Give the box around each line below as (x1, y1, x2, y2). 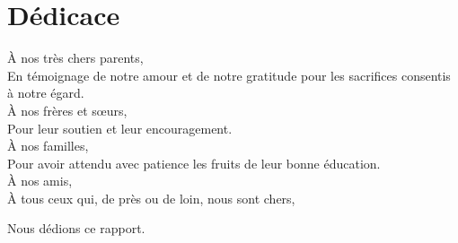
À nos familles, (7, 136, 89, 155)
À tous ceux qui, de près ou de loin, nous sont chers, (7, 188, 295, 207)
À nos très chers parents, (7, 48, 144, 67)
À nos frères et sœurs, (7, 100, 128, 119)
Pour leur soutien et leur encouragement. (7, 118, 233, 137)
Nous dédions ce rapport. (7, 219, 145, 238)
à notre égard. (7, 83, 84, 102)
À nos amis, (7, 171, 73, 190)
